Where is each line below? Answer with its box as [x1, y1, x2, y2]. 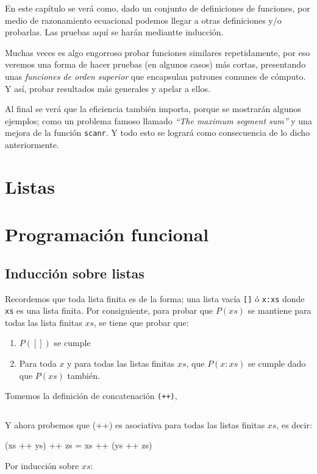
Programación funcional [5, 222, 209, 247]
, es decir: [276, 418, 312, 431]
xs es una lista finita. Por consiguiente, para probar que [5, 304, 213, 317]
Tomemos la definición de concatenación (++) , [5, 389, 177, 402]
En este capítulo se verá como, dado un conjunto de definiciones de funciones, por [5, 2, 310, 14]
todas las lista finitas [5, 316, 82, 328]
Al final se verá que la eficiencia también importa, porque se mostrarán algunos [5, 102, 301, 115]
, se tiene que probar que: [93, 316, 189, 328]
